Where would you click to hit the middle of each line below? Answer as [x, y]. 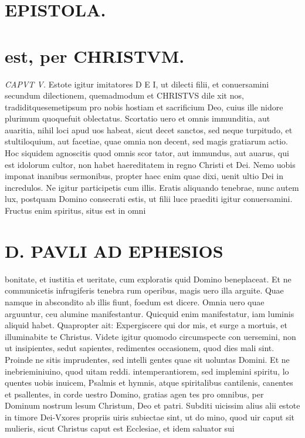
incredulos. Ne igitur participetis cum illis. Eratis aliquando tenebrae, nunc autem [152, 187]
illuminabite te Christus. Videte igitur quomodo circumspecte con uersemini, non [150, 336]
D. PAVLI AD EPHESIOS [114, 250]
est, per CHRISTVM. [95, 55]
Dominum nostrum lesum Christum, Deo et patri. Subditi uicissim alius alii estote [152, 405]
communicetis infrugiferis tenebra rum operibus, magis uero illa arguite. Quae [144, 290]
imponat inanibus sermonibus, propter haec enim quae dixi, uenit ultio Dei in [144, 176]
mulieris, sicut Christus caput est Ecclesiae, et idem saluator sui [120, 428]
